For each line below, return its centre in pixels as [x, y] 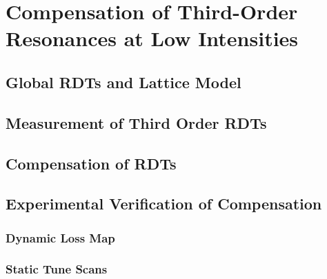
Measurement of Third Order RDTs [136, 122]
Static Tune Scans [57, 269]
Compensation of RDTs [91, 163]
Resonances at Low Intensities [152, 38]
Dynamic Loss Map [60, 237]
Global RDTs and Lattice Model [123, 82]
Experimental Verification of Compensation [164, 204]
